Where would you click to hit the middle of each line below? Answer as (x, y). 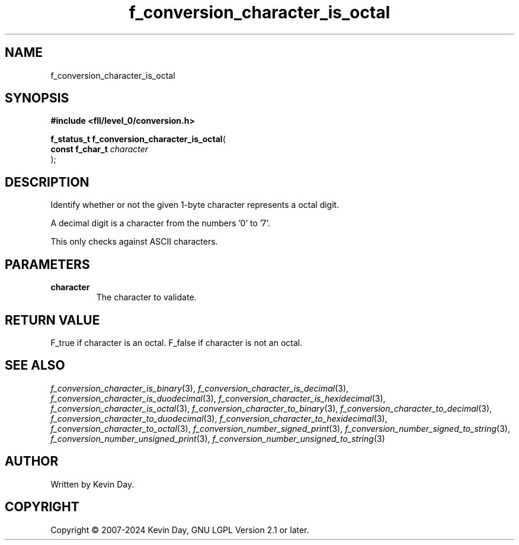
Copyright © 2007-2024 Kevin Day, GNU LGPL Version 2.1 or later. (180, 530)
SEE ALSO (35, 366)
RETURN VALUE (52, 320)
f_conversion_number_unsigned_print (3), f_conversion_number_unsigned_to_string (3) (218, 438)
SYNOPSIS (37, 98)
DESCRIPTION (47, 182)
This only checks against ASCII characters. (134, 242)
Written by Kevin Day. (92, 484)
